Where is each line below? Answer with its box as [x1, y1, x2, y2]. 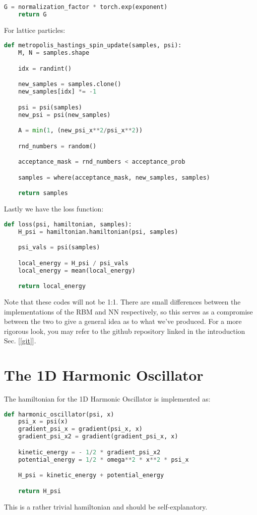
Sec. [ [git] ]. [4, 335, 36, 346]
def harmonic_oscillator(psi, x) [4, 411, 114, 418]
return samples [18, 190, 68, 197]
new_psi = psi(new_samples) [18, 111, 111, 118]
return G [18, 10, 47, 18]
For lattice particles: [4, 24, 65, 35]
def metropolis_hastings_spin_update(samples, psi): [4, 42, 182, 49]
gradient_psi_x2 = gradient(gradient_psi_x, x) [18, 433, 178, 440]
